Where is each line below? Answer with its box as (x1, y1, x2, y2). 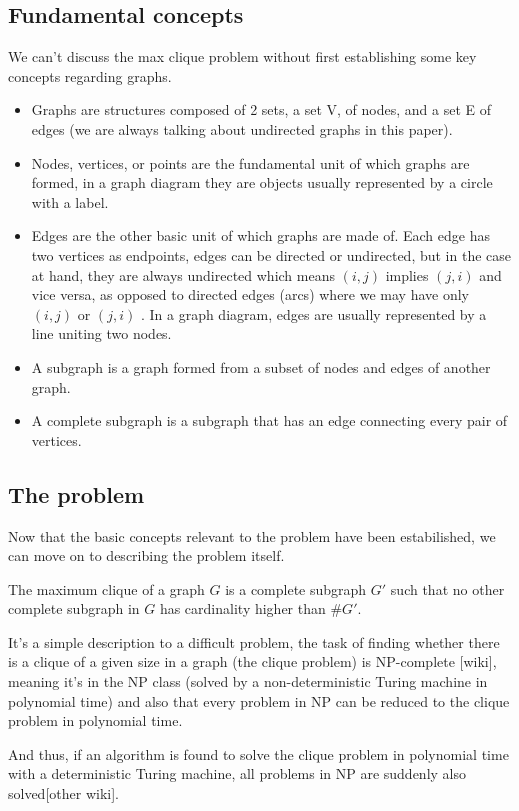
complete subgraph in (8, 598, 140, 619)
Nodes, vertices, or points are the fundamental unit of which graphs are (31, 152, 470, 173)
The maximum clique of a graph (8, 578, 205, 599)
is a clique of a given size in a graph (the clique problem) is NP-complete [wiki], (8, 651, 497, 672)
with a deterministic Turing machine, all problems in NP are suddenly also (8, 763, 467, 784)
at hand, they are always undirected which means (31, 264, 335, 285)
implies (385, 264, 429, 285)
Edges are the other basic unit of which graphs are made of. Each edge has (31, 225, 490, 246)
